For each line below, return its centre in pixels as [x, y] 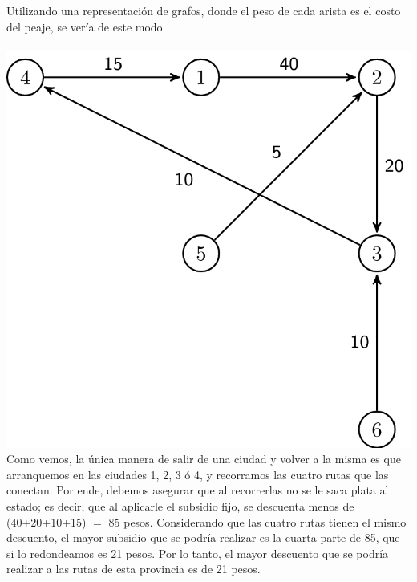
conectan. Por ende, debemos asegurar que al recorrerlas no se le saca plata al [198, 490]
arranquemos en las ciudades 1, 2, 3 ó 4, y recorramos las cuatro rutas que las [198, 474]
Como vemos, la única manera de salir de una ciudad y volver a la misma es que [204, 459]
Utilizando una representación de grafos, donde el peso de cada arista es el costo [204, 10]
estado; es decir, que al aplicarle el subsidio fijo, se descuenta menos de [180, 505]
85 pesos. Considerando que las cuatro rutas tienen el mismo [257, 521]
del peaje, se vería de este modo [85, 26]
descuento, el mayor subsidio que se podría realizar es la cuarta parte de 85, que [203, 537]
